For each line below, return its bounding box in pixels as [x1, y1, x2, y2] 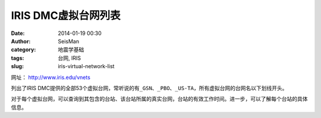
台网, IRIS [58, 54, 81, 62]
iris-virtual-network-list [58, 63, 115, 70]
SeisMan [58, 37, 80, 44]
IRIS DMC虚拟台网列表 [11, 9, 121, 22]
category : [11, 46, 36, 53]
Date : [11, 30, 25, 37]
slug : [11, 63, 24, 70]
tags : [11, 54, 24, 62]
